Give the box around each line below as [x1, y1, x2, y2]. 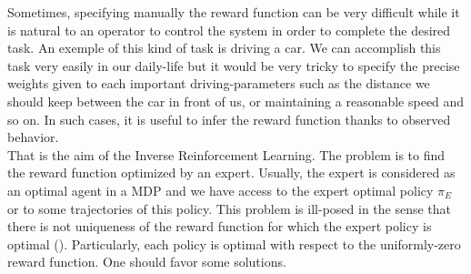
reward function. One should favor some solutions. [7, 252, 286, 271]
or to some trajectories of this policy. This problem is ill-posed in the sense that [7, 198, 452, 218]
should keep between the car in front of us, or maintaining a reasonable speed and [7, 91, 465, 110]
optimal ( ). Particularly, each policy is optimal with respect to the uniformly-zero [7, 234, 461, 253]
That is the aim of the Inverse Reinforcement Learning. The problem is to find [7, 145, 446, 164]
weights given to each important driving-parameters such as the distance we [7, 74, 430, 93]
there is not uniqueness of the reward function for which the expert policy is [7, 217, 432, 236]
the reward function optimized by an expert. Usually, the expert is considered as [7, 163, 456, 182]
